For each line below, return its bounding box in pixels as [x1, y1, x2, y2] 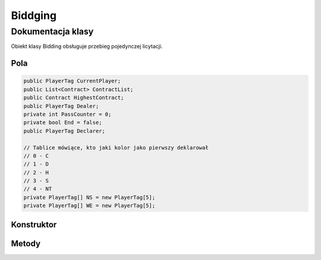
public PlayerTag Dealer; [23, 103, 99, 109]
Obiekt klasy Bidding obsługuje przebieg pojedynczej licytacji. [11, 43, 163, 50]
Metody [11, 238, 41, 249]
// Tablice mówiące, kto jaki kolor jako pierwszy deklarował [23, 144, 209, 151]
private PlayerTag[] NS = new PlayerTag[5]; [23, 194, 156, 201]
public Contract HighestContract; [23, 94, 124, 101]
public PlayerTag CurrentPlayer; [23, 78, 121, 84]
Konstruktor [11, 220, 57, 230]
